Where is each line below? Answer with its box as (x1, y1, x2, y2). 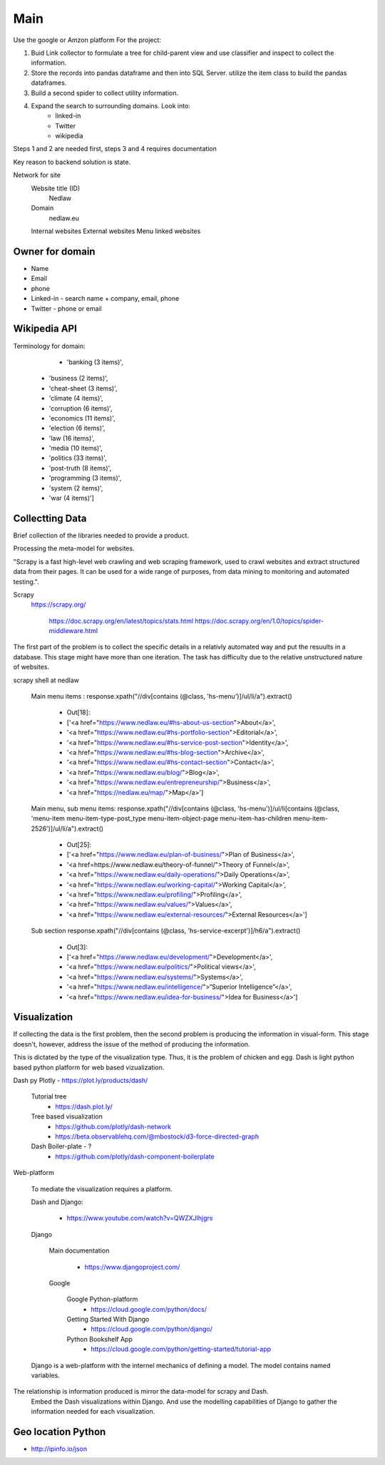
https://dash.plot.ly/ (55, 1102, 113, 1111)
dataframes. (31, 78, 67, 87)
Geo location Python (13, 1426, 106, 1438)
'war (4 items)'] (48, 494, 94, 503)
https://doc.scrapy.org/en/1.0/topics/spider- (195, 617, 324, 625)
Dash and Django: (31, 1198, 83, 1206)
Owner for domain (13, 246, 96, 257)
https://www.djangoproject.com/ (84, 1263, 180, 1271)
